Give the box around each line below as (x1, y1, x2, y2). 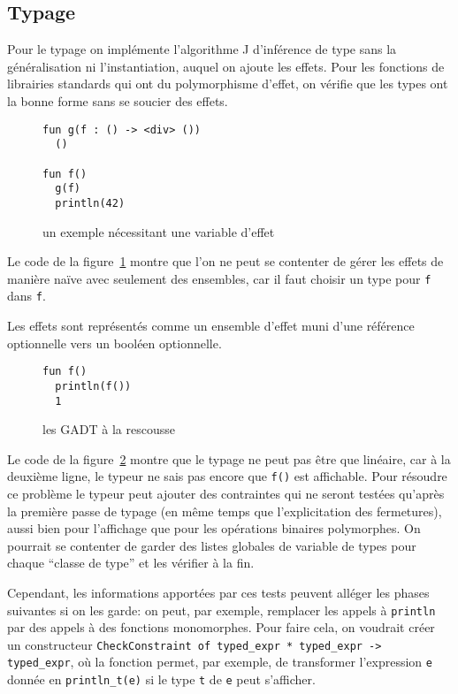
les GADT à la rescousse (42, 420, 175, 439)
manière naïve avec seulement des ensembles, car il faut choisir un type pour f (7, 269, 431, 287)
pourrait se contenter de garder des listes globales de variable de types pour (7, 536, 416, 554)
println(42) (55, 196, 126, 210)
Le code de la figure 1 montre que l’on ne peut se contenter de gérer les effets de (7, 252, 444, 271)
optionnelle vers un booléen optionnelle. (7, 333, 222, 352)
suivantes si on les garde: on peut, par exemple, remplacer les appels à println (7, 600, 436, 619)
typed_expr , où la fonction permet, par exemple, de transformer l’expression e (7, 652, 432, 671)
